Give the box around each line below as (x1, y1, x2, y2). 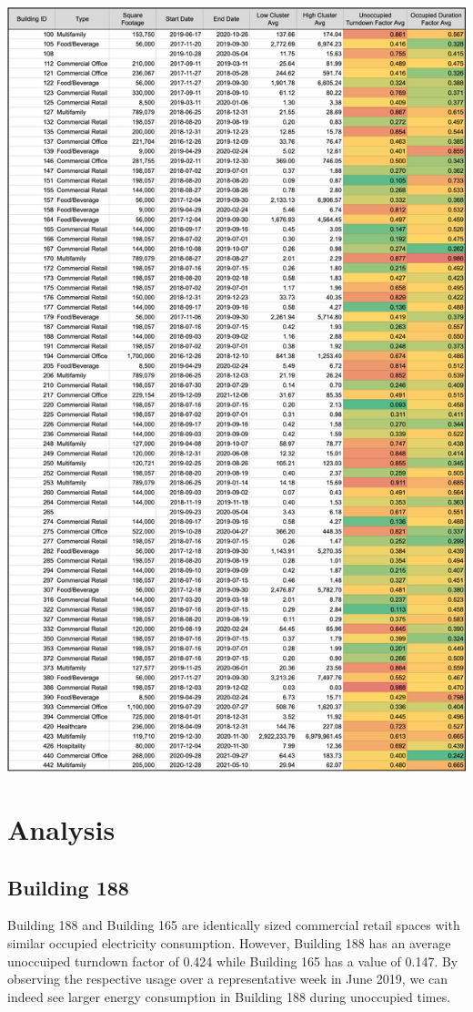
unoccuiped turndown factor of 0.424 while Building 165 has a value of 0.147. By (7, 951, 458, 970)
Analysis (7, 810, 116, 847)
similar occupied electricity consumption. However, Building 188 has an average (7, 933, 451, 952)
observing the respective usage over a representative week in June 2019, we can (7, 969, 448, 988)
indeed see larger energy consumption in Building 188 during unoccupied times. (7, 986, 451, 1006)
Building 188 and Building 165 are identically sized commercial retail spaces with (7, 915, 460, 935)
